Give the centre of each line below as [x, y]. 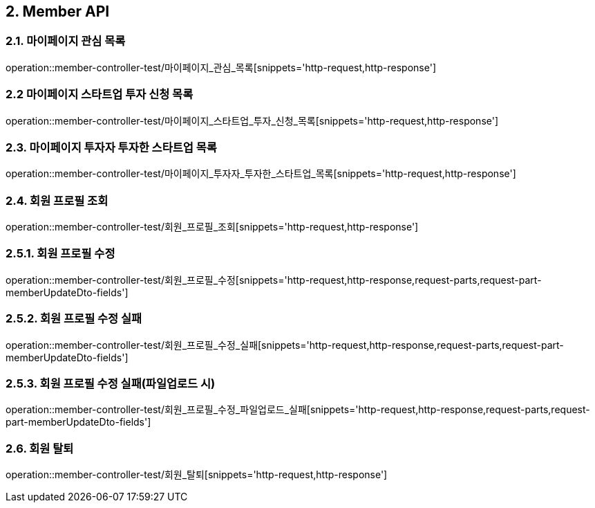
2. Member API [58, 11]
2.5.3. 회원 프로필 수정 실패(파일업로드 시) [111, 383]
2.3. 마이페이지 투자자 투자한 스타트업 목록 [111, 147]
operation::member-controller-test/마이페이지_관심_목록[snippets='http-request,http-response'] [221, 67]
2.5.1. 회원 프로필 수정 [60, 254]
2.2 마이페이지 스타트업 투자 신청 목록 [100, 94]
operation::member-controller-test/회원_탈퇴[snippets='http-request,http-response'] [197, 475]
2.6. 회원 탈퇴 [40, 448]
